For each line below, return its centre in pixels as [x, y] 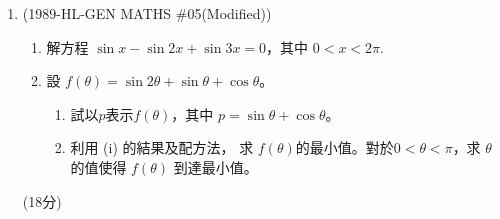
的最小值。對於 [344, 147]
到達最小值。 [215, 166]
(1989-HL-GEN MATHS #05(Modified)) [147, 13]
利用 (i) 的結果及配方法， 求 [162, 147]
